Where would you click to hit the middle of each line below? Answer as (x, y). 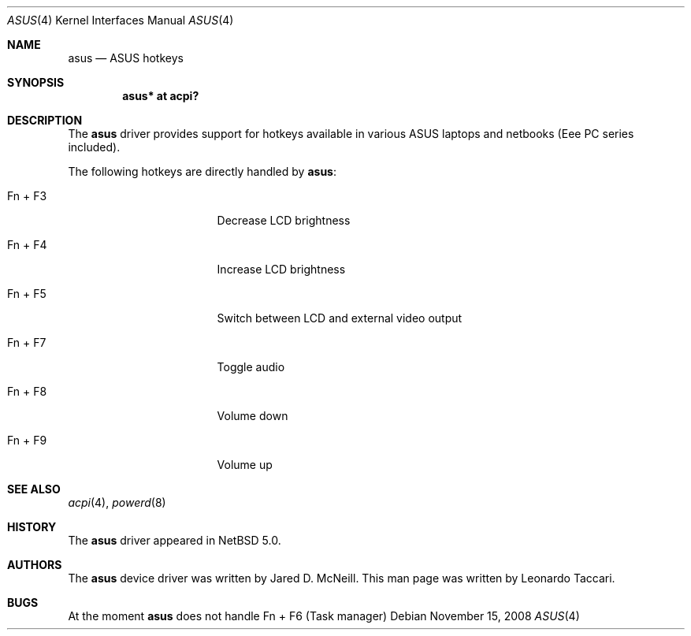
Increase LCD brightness (281, 269)
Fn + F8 (27, 391)
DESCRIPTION (45, 120)
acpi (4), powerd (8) (117, 502)
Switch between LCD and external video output (340, 318)
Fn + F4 (27, 245)
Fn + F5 (27, 294)
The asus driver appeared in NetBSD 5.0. (175, 540)
